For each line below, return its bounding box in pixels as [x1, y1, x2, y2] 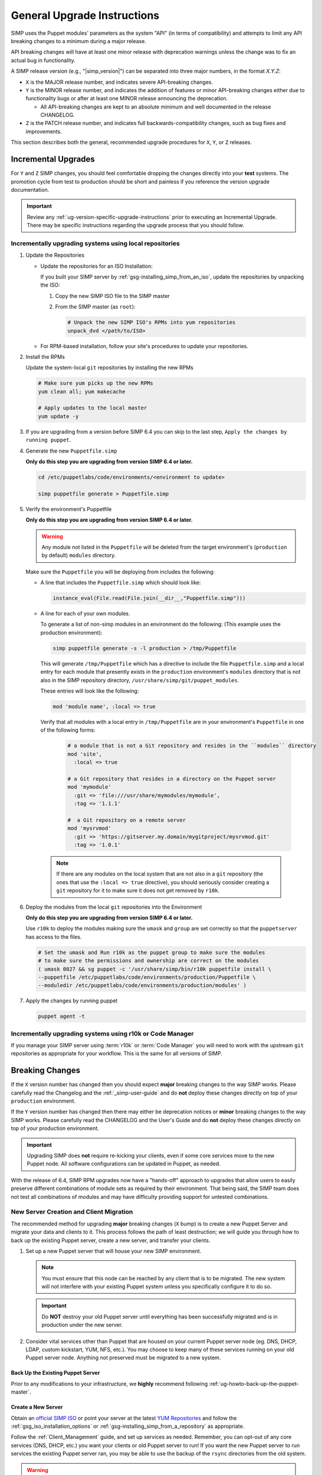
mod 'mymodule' [67, 784, 111, 791]
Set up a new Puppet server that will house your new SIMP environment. [25, 1247, 202, 1254]
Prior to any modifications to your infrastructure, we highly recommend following [11, 1380, 208, 1387]
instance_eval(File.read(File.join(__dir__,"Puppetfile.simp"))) [52, 595, 246, 602]
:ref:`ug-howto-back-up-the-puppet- [209, 1380, 299, 1387]
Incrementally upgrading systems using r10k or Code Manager [11, 1030, 194, 1038]
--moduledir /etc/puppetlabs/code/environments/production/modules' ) [38, 982, 247, 989]
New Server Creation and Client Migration [11, 1208, 133, 1216]
